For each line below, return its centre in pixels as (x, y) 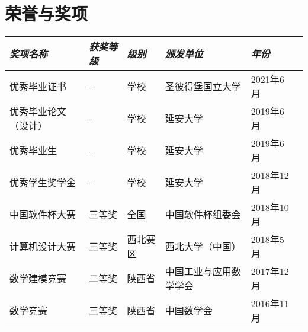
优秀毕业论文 (38, 111)
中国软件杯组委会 (203, 215)
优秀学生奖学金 (43, 183)
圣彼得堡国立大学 (203, 87)
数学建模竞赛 (38, 279)
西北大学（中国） (203, 247)
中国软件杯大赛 (43, 215)
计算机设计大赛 (43, 247)
